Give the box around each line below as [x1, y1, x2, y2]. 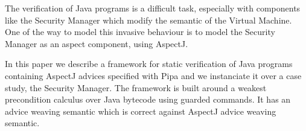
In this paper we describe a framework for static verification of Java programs [5, 57, 293, 70]
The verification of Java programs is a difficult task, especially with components [5, 2, 301, 14]
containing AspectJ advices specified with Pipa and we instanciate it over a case [5, 69, 302, 81]
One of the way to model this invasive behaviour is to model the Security [5, 25, 275, 38]
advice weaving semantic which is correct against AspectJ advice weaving [5, 104, 276, 117]
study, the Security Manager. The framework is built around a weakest [5, 81, 267, 94]
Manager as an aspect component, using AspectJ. [5, 37, 188, 50]
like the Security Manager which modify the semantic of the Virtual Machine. [5, 13, 292, 26]
